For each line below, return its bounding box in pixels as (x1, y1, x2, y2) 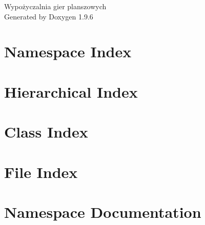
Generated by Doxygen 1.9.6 (4, 11, 93, 21)
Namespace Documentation (4, 201, 201, 222)
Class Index (4, 121, 88, 142)
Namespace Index (4, 41, 132, 62)
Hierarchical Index (4, 81, 138, 102)
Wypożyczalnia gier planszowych (4, 1, 107, 11)
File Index (4, 161, 78, 182)
